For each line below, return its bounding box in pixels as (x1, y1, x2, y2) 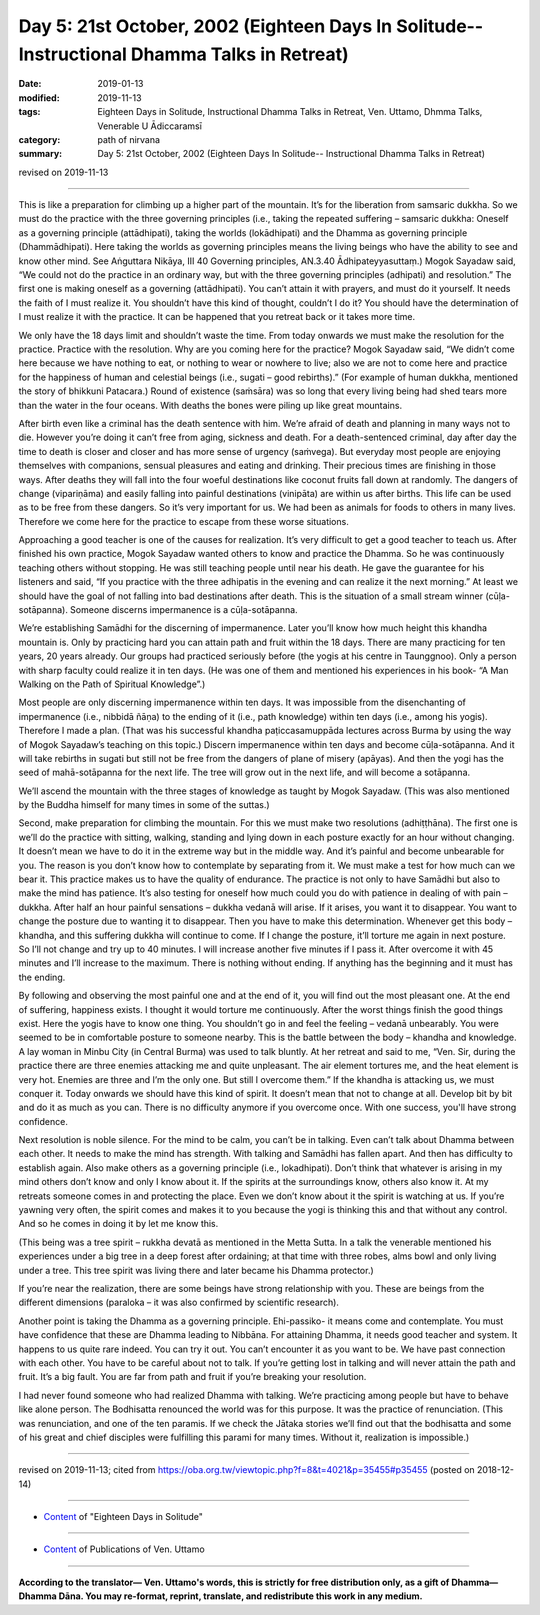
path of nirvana (97, 133, 160, 145)
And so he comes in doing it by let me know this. (18, 1218, 219, 1230)
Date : (18, 78, 42, 90)
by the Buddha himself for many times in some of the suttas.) (18, 799, 270, 811)
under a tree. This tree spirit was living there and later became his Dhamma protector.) (18, 1264, 374, 1276)
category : (18, 133, 61, 145)
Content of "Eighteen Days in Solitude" (43, 1511, 204, 1523)
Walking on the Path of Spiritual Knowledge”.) (18, 678, 206, 690)
